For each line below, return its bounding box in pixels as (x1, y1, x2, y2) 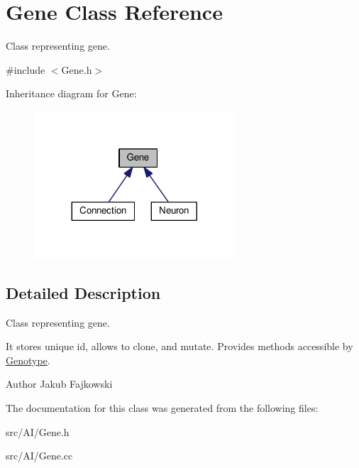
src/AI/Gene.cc (6, 448, 73, 463)
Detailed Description (6, 281, 161, 303)
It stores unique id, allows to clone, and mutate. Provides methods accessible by (6, 339, 353, 354)
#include (6, 62, 45, 77)
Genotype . (6, 352, 50, 367)
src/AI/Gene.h (6, 424, 70, 439)
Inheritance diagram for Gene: (6, 86, 137, 101)
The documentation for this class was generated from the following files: (6, 400, 319, 415)
